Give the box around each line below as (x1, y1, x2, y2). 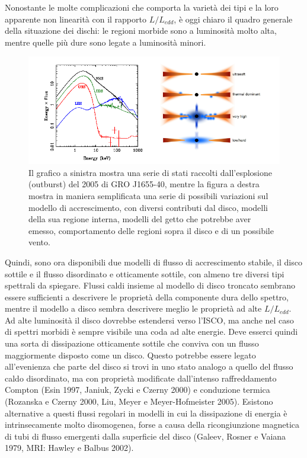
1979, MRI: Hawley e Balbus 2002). (5, 441, 134, 454)
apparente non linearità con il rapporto (5, 12, 146, 25)
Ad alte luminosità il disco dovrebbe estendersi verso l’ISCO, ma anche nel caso (5, 313, 294, 326)
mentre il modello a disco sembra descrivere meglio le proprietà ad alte (5, 302, 262, 315)
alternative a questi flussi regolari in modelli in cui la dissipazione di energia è (5, 406, 287, 419)
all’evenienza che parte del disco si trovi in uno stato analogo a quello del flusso (5, 360, 293, 373)
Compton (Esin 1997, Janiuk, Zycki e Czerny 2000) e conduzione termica (5, 383, 270, 396)
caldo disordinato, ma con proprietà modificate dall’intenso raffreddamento (5, 371, 277, 384)
